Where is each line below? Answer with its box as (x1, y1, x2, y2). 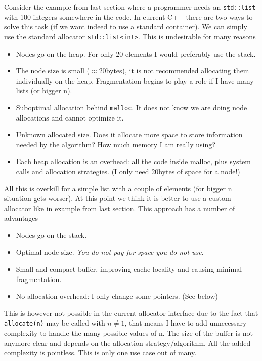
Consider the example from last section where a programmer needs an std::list (4, 2, 256, 12)
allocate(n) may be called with (4, 317, 105, 328)
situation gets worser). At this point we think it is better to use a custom (4, 193, 231, 204)
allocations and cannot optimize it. (16, 112, 124, 123)
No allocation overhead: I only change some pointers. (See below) (16, 291, 219, 301)
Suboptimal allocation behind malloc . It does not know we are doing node (16, 102, 247, 112)
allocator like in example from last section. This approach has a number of (4, 203, 235, 213)
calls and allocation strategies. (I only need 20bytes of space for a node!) (16, 166, 240, 176)
